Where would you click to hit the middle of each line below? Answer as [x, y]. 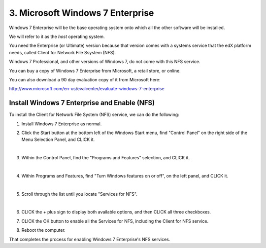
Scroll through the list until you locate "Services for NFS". [80, 194]
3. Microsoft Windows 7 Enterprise [82, 13]
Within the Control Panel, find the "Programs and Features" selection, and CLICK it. [106, 158]
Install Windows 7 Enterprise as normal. [62, 124]
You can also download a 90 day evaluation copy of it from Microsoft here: [85, 79]
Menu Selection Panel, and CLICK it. [58, 140]
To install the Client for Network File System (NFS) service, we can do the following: [94, 115]
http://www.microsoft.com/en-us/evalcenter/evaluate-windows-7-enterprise [87, 89]
